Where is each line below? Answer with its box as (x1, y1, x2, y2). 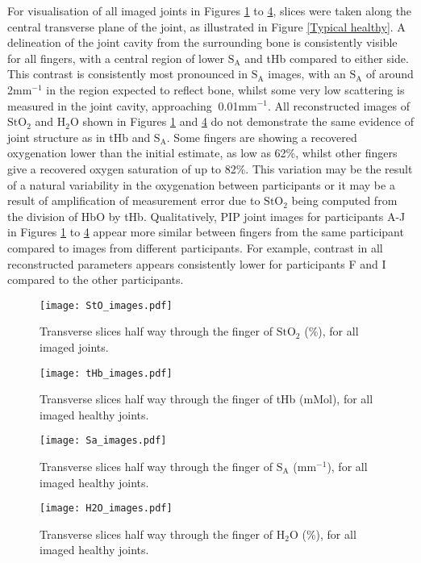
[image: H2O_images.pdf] (40, 503, 173, 515)
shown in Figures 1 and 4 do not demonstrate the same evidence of (82, 113, 414, 130)
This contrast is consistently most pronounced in (7, 65, 248, 82)
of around (366, 65, 414, 82)
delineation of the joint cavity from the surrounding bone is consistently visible (7, 34, 398, 51)
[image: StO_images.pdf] (40, 299, 173, 311)
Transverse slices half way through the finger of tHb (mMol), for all (40, 390, 373, 407)
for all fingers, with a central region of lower (7, 49, 224, 66)
